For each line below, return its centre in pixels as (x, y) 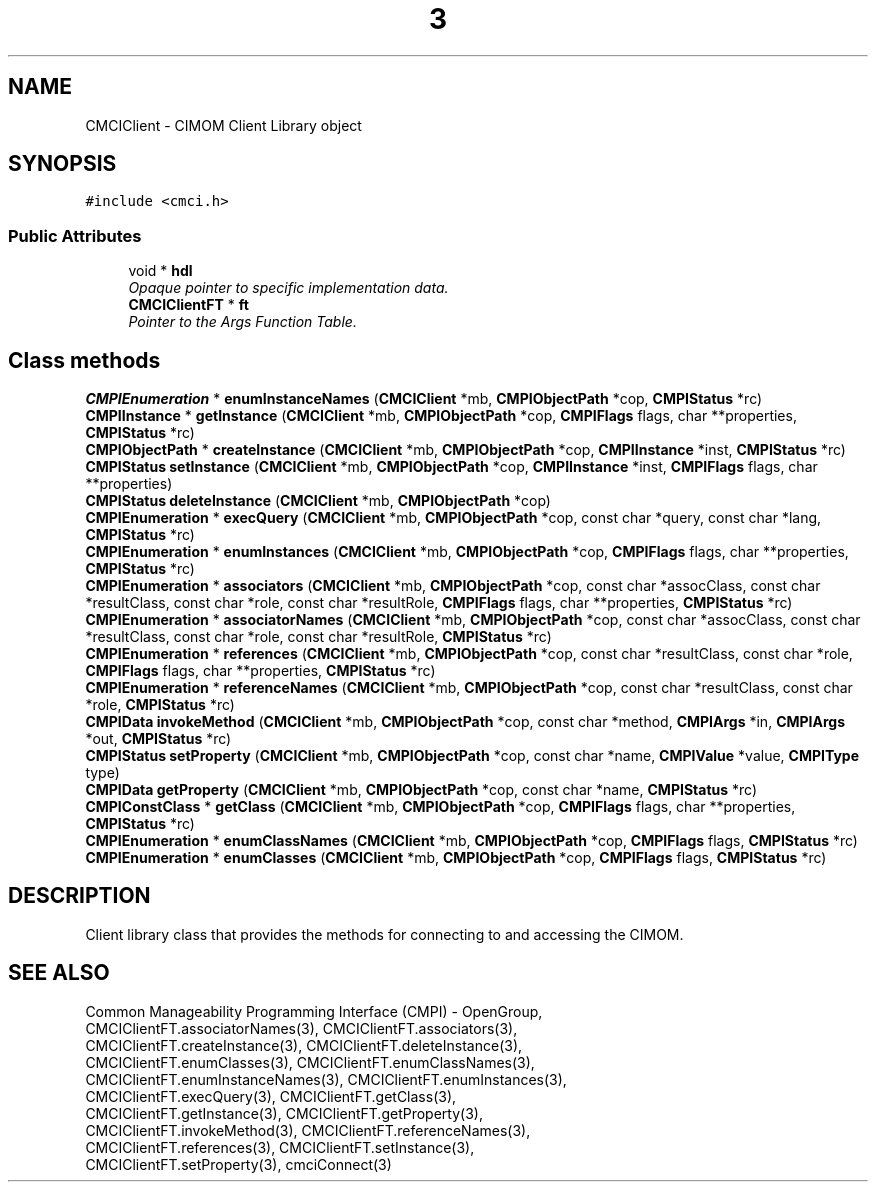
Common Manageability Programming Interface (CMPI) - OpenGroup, (314, 1011)
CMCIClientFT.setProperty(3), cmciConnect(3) (238, 1164)
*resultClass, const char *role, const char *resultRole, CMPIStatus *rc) (318, 637)
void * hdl (160, 271)
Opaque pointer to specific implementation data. (288, 288)
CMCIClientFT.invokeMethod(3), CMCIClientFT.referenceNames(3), (308, 1130)
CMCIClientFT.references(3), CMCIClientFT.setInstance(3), (280, 1147)
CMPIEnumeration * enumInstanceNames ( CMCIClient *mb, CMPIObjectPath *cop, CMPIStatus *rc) (424, 399)
